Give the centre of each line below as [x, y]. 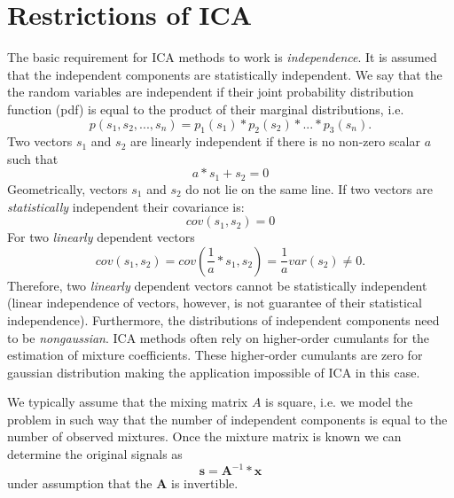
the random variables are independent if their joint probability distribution [211, 92]
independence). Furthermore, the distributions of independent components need [223, 319]
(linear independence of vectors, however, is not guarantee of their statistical [215, 303]
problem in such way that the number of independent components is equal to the [227, 419]
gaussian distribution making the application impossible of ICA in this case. [214, 372]
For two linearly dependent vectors [101, 237]
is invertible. [205, 483]
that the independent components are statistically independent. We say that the [225, 74]
